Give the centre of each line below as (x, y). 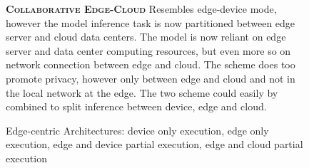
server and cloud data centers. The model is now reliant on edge (146, 37)
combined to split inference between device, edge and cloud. (136, 106)
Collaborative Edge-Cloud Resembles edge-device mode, (141, 9)
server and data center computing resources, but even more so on (148, 50)
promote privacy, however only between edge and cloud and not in (151, 78)
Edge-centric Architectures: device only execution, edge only (137, 130)
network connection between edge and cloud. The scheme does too (151, 64)
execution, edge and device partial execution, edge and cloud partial (154, 144)
